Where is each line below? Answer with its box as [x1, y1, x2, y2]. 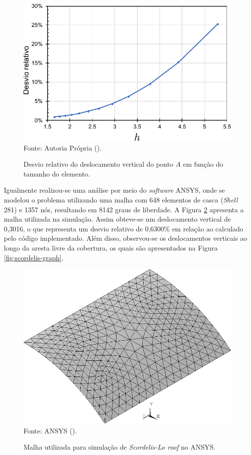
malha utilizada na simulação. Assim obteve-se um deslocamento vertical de [4, 214, 231, 224]
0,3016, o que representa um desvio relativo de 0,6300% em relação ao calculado [4, 223, 244, 233]
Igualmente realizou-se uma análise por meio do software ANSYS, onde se [4, 185, 225, 195]
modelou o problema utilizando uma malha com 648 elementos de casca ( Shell [4, 194, 238, 204]
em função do [183, 159, 223, 169]
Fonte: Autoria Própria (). [23, 142, 102, 152]
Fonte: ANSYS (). [23, 425, 77, 435]
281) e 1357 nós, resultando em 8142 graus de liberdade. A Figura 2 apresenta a [4, 204, 244, 214]
